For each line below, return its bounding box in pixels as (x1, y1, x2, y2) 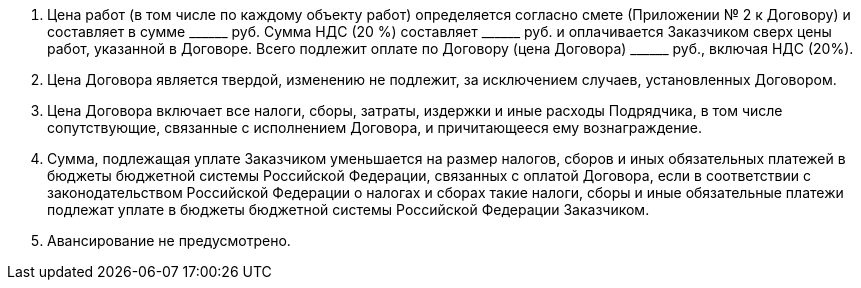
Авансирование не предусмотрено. (47, 232, 291, 249)
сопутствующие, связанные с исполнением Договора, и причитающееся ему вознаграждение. (47, 119, 702, 136)
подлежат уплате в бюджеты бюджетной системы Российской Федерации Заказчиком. (47, 201, 650, 218)
